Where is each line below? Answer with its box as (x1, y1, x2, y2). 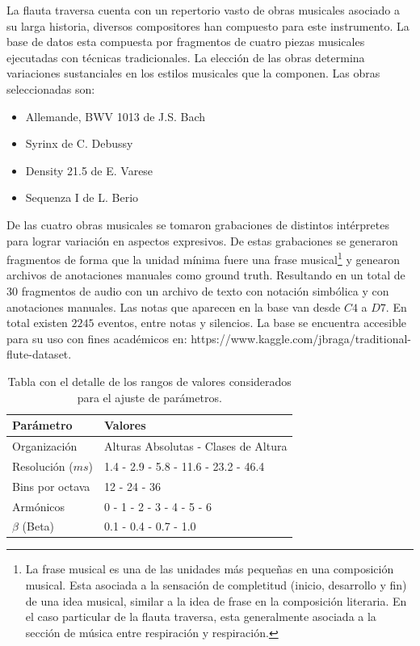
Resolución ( (12, 457, 73, 474)
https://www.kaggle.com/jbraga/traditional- (191, 329, 412, 346)
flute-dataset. (6, 346, 72, 363)
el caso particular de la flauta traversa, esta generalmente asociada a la (25, 608, 376, 625)
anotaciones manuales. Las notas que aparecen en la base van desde (6, 298, 341, 315)
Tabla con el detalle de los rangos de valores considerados (7, 372, 292, 389)
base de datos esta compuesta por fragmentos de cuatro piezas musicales (6, 33, 365, 50)
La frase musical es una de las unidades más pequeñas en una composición (25, 560, 394, 577)
